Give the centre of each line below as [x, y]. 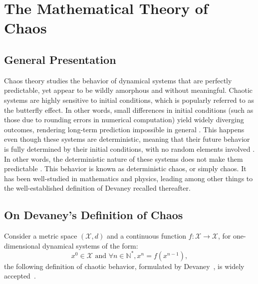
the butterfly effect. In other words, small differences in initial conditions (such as [129, 110]
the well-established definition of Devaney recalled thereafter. [97, 188]
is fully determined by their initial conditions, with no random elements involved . [129, 148]
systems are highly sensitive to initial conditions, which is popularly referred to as [129, 100]
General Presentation [60, 59]
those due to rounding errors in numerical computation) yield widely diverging [124, 120]
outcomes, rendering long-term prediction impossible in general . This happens [124, 129]
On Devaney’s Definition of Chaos [94, 215]
